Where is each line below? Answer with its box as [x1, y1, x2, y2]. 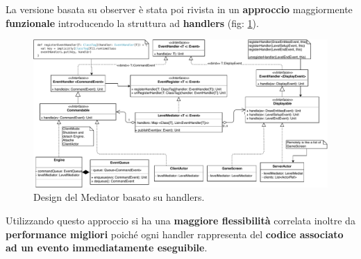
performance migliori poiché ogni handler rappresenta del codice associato [6, 226, 344, 241]
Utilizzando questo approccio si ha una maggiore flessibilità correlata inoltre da [6, 213, 355, 228]
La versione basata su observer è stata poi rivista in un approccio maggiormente [6, 2, 353, 16]
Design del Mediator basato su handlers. [33, 190, 205, 204]
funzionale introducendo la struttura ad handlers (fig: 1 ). [6, 15, 259, 30]
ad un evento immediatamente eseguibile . [6, 240, 208, 255]
